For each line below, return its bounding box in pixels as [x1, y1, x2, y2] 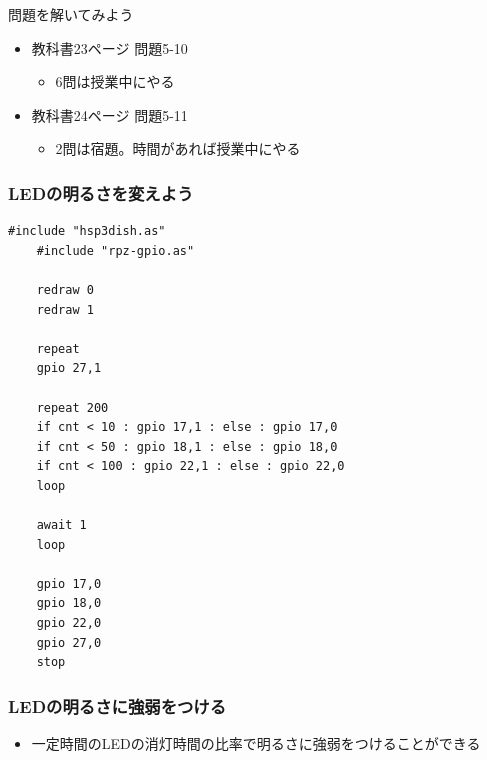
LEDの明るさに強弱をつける [8, 693, 227, 718]
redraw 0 [36, 282, 94, 297]
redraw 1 [36, 302, 94, 317]
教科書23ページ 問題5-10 [31, 37, 188, 58]
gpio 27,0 [36, 635, 102, 650]
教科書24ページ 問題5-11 [31, 104, 188, 125]
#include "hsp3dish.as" [8, 224, 166, 239]
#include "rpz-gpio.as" [36, 243, 195, 258]
